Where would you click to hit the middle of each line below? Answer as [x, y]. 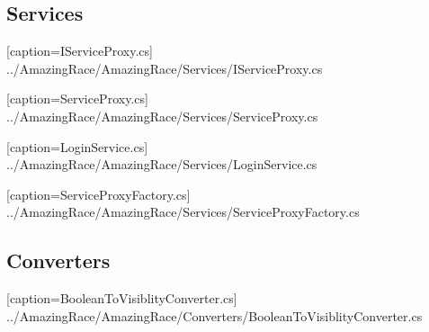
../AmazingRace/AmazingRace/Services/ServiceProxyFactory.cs [183, 212]
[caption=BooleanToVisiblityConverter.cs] [122, 298]
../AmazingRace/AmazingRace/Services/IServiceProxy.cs [165, 68]
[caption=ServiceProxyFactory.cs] [98, 194]
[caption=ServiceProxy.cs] [77, 99]
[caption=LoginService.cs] [77, 146]
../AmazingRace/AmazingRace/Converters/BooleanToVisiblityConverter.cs [214, 315]
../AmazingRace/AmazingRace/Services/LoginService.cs [162, 164]
